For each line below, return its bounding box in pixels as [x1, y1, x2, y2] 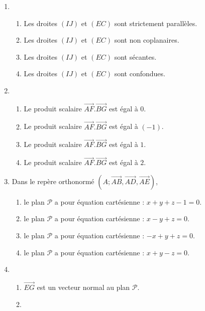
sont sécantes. [114, 51, 157, 62]
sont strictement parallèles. [114, 18, 197, 28]
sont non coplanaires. [114, 35, 179, 45]
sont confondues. [114, 68, 165, 79]
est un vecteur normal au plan [37, 282, 130, 292]
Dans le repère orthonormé [12, 176, 94, 186]
